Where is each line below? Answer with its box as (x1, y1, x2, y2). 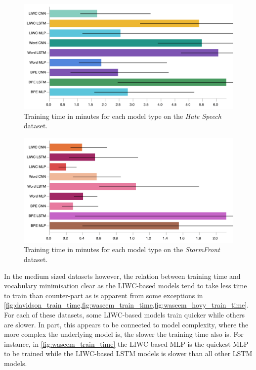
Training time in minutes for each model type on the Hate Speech (24, 110, 221, 121)
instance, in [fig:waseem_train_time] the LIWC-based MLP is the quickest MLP (4, 338, 249, 349)
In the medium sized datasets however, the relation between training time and (4, 270, 241, 281)
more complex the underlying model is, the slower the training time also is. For (4, 329, 244, 339)
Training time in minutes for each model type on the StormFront (24, 244, 220, 255)
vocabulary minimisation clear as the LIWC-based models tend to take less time (4, 280, 247, 291)
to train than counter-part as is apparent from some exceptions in (4, 290, 203, 300)
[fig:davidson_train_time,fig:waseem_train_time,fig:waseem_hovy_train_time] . (4, 300, 249, 310)
